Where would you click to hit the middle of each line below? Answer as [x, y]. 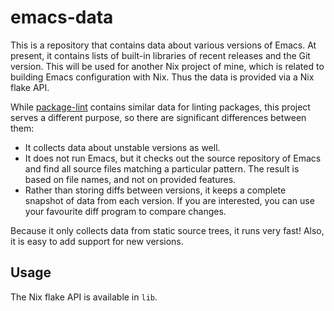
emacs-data [62, 17]
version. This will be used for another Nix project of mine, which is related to [167, 66]
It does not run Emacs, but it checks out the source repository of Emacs [173, 158]
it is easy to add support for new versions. [97, 241]
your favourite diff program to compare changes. [125, 211]
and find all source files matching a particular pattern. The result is [162, 168]
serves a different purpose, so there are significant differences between [158, 117]
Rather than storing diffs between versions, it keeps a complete [155, 190]
